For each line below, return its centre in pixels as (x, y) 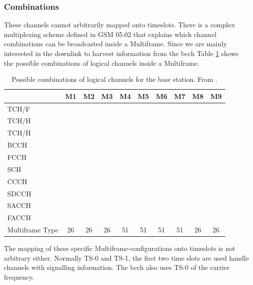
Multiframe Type (33, 230)
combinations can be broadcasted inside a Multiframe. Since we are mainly (116, 44)
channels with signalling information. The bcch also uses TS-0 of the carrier (117, 267)
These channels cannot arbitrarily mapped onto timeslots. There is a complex (119, 25)
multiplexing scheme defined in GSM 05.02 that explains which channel (110, 34)
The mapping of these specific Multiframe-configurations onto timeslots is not (120, 248)
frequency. (19, 276)
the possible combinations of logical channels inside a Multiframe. (102, 63)
